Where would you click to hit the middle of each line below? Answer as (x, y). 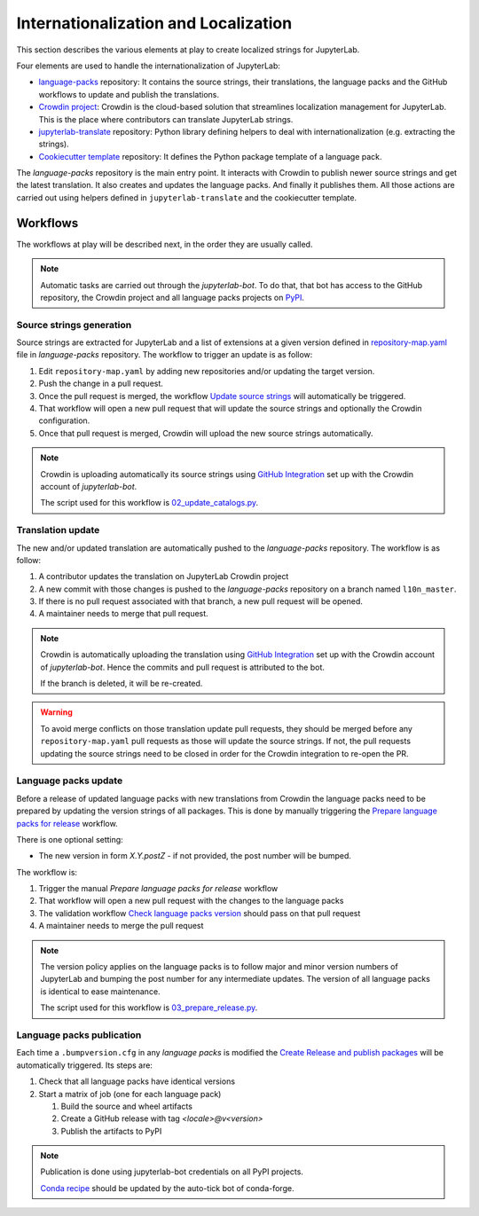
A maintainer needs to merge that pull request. (123, 614)
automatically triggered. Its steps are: (84, 1065)
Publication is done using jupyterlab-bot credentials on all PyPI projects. (172, 1172)
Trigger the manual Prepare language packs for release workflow (158, 889)
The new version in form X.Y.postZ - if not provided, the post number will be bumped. (195, 856)
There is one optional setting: (70, 839)
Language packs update (70, 781)
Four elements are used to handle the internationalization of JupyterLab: (149, 66)
